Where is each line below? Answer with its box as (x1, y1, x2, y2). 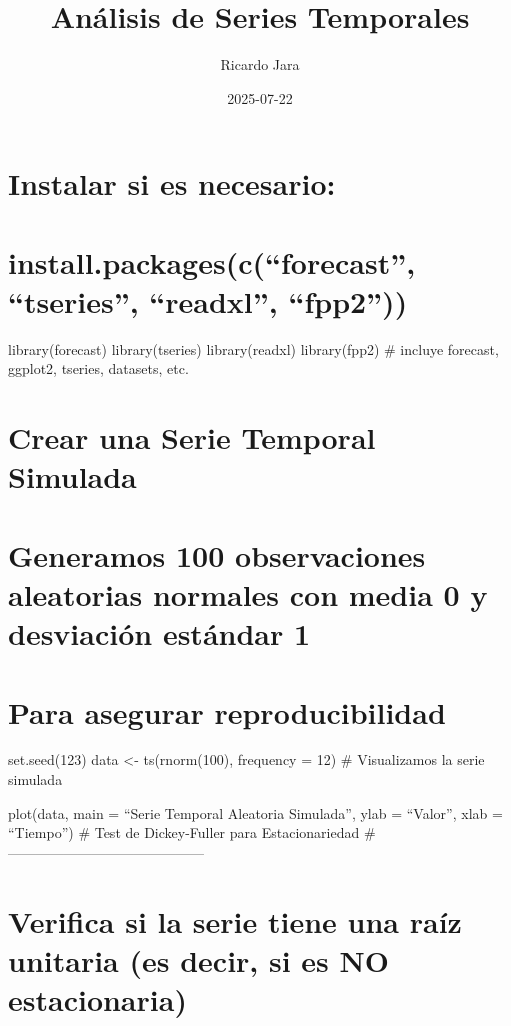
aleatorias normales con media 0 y (8, 573, 488, 614)
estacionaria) (8, 978, 187, 1019)
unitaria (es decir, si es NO (8, 939, 389, 980)
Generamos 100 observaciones (8, 534, 426, 575)
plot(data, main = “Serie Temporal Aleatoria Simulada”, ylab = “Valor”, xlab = (8, 802, 503, 823)
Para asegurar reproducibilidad (8, 691, 446, 732)
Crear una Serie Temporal (8, 417, 376, 458)
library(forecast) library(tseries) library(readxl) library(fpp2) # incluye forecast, (8, 338, 499, 359)
